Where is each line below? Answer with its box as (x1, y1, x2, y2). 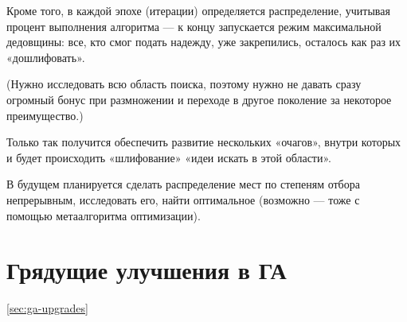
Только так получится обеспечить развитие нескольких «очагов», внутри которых (6, 134, 401, 150)
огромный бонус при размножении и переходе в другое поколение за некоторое (6, 91, 392, 107)
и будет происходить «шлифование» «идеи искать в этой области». (6, 149, 331, 165)
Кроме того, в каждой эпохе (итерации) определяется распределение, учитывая (6, 2, 390, 18)
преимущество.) (6, 107, 84, 123)
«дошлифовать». (6, 48, 85, 65)
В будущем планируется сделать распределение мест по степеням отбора (6, 176, 360, 192)
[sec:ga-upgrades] (6, 300, 88, 316)
